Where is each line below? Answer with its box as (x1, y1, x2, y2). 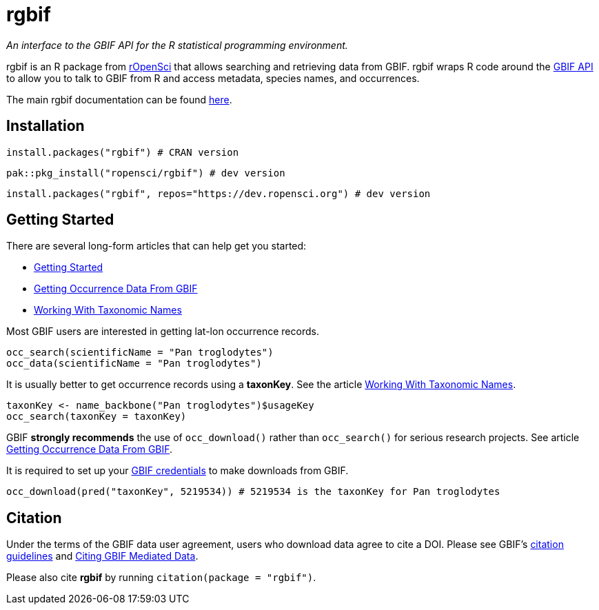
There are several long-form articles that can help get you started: (6, 240, 307, 252)
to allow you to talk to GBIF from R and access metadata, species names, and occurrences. (6, 72, 420, 84)
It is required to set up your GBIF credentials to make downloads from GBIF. (6, 465, 349, 477)
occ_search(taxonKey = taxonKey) (6, 411, 187, 423)
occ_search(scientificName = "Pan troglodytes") (6, 347, 274, 358)
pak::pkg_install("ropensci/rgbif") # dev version (6, 167, 285, 179)
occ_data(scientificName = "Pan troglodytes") (6, 358, 262, 369)
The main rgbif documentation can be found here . (6, 93, 232, 105)
